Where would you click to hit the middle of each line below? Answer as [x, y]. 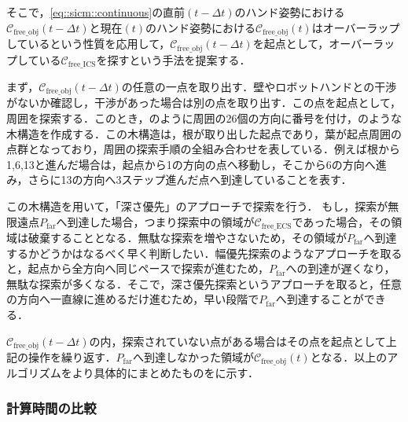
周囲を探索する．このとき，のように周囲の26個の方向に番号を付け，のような [204, 118]
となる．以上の [349, 357]
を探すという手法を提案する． [173, 59]
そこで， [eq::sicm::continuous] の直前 [96, 12]
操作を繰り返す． [72, 357]
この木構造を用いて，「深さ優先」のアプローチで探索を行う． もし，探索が [197, 205]
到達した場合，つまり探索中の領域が [161, 221]
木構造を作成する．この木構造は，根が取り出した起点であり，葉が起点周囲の [204, 133]
